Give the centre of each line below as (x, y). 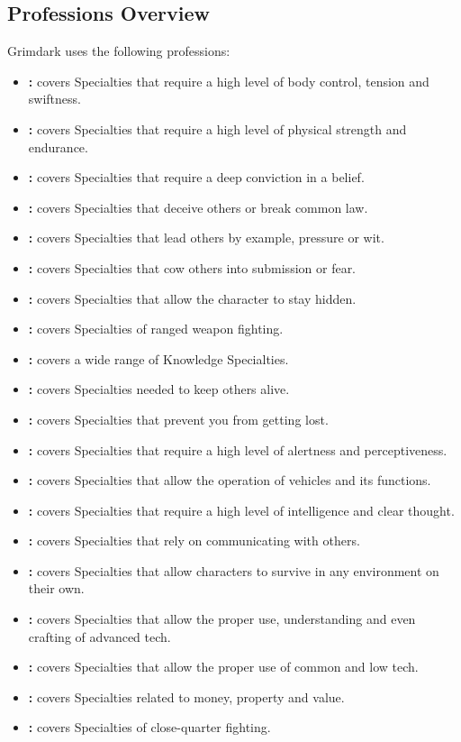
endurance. (58, 147)
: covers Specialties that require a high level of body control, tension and (229, 81)
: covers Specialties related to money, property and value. (186, 696)
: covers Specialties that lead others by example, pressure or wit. (206, 238)
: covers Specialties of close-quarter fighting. (149, 727)
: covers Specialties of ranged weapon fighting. (156, 329)
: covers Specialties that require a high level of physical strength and (217, 128)
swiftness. (54, 99)
